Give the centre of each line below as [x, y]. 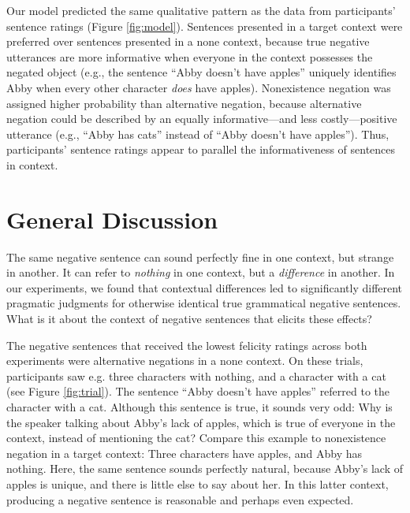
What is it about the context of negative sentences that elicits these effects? [189, 319]
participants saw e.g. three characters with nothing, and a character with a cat [196, 375]
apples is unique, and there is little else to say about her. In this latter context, [198, 483]
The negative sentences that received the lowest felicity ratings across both [187, 345]
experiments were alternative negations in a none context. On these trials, [185, 361]
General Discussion [112, 219]
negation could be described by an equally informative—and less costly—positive [202, 119]
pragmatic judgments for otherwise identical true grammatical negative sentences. [204, 303]
